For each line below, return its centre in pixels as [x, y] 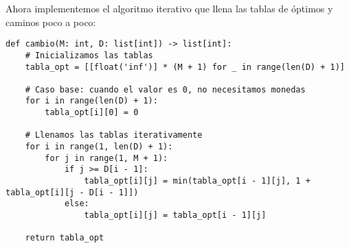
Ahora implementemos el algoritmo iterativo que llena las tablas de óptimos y [169, 8]
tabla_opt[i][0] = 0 [92, 113]
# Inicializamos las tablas [89, 55]
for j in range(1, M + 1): [106, 158]
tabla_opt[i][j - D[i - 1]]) [72, 192]
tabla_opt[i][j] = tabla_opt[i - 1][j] [175, 215]
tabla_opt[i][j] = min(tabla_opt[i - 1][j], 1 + [197, 181]
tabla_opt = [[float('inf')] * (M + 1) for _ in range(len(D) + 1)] [185, 67]
